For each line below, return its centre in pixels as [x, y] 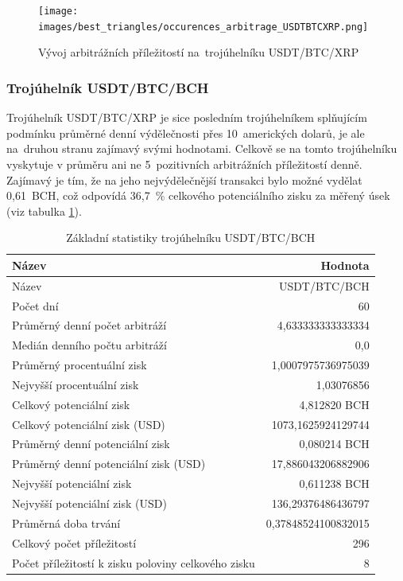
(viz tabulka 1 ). [44, 211]
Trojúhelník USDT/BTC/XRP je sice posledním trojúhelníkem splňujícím [187, 117]
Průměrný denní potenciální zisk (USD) [109, 464]
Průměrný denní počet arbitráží [89, 325]
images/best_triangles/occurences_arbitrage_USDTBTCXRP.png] [203, 27]
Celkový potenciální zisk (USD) [89, 424]
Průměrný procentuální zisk [79, 365]
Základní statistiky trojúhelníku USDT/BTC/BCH [191, 238]
